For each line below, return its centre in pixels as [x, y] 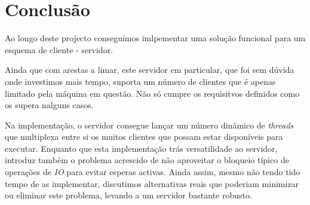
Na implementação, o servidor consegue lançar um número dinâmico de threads [149, 125]
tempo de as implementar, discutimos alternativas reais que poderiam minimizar [152, 183]
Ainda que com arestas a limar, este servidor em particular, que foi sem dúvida [150, 70]
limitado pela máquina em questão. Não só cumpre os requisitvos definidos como [152, 93]
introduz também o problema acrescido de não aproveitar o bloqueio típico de [147, 160]
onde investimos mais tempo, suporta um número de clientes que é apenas [140, 81]
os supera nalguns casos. [49, 105]
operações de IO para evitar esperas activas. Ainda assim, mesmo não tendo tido [153, 172]
